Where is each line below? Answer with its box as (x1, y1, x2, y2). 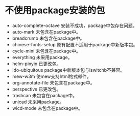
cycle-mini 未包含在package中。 (12, 48, 81, 54)
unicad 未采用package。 (12, 99, 64, 105)
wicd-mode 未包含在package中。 (12, 105, 83, 111)
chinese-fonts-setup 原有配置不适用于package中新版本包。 (12, 41, 138, 47)
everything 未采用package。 (12, 54, 73, 60)
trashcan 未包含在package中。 (12, 92, 78, 98)
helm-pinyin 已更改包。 (12, 61, 61, 67)
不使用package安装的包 (5, 5, 105, 16)
